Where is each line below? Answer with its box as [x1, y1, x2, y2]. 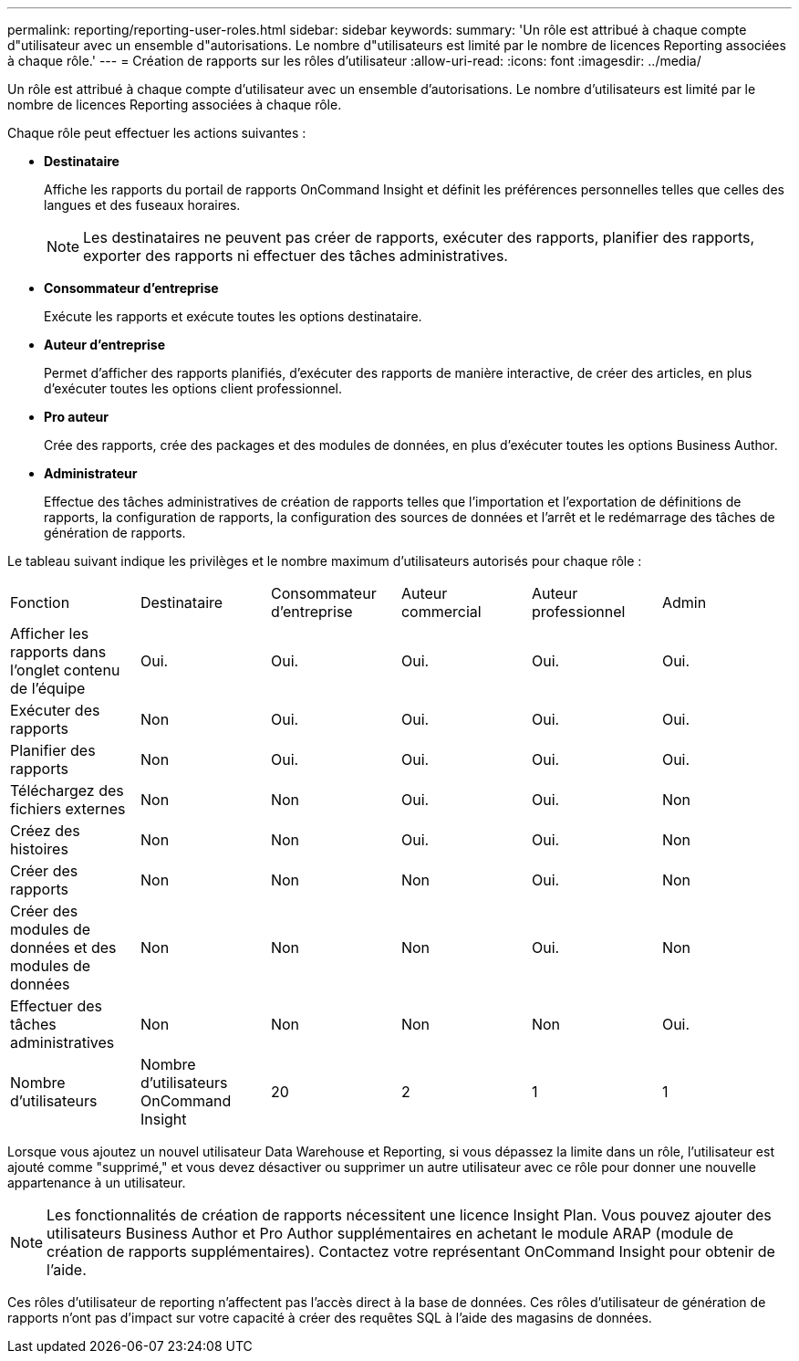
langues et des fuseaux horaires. [44, 197, 241, 213]
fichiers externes [10, 800, 126, 818]
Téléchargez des [10, 781, 124, 800]
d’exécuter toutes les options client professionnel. [44, 381, 342, 396]
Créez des [10, 822, 80, 840]
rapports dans [10, 643, 107, 661]
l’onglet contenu [10, 661, 120, 679]
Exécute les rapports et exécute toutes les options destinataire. [44, 309, 422, 324]
